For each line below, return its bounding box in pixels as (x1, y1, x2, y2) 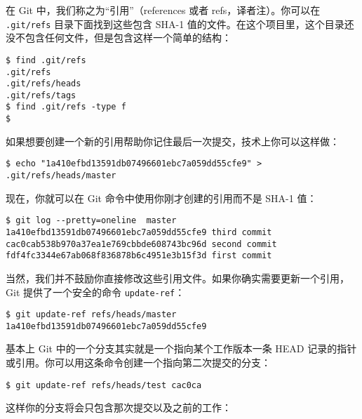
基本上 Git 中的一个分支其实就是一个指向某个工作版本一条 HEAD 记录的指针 (6, 341, 357, 356)
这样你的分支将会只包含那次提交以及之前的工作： (6, 400, 232, 415)
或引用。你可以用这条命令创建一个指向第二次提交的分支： (6, 355, 271, 370)
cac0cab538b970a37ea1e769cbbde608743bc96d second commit (6, 239, 277, 249)
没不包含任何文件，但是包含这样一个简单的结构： (6, 30, 232, 45)
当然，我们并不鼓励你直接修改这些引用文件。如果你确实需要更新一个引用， (6, 270, 349, 285)
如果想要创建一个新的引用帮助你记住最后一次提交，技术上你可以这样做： (6, 133, 340, 148)
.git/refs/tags (6, 90, 76, 100)
